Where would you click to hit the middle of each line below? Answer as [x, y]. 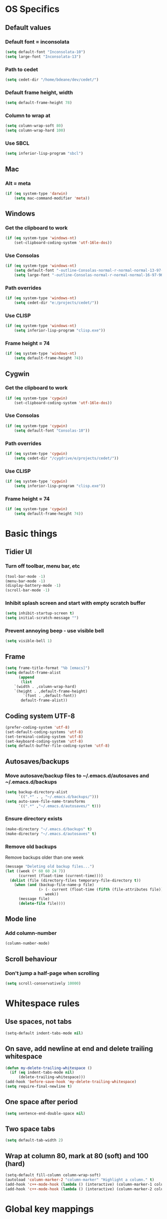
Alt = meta [18, 183]
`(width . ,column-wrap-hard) [45, 686]
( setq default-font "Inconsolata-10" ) [45, 52]
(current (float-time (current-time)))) [61, 876]
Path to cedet [22, 69]
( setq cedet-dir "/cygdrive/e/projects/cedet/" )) [67, 458]
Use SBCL [17, 143]
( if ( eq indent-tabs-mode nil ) [42, 1073]
